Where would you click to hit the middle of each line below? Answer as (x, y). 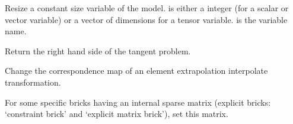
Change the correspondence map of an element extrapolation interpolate (136, 71)
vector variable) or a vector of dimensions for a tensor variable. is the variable (146, 19)
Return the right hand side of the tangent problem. (98, 50)
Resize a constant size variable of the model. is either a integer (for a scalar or (147, 8)
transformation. (33, 82)
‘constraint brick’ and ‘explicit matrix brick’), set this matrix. (117, 114)
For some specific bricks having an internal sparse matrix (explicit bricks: (138, 102)
